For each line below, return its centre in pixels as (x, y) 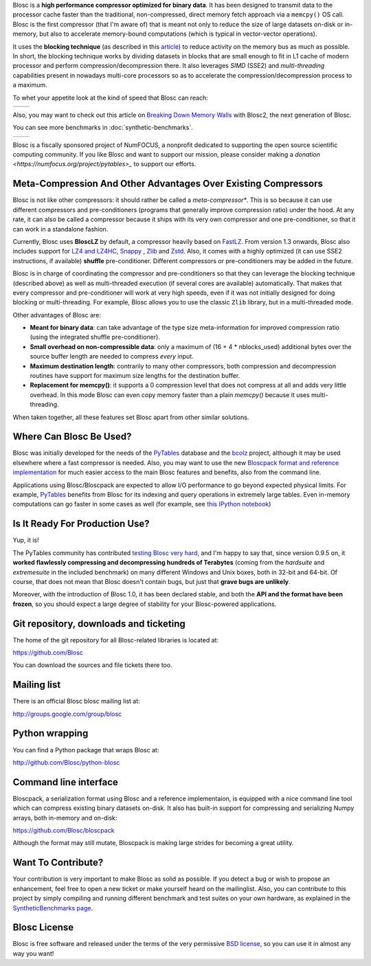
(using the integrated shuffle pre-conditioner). (95, 337)
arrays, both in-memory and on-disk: (65, 818)
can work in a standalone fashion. (60, 229)
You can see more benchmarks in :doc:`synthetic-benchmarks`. (103, 128)
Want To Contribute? (58, 863)
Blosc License (43, 928)
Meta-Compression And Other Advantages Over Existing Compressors (168, 184)
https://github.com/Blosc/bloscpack (64, 831)
